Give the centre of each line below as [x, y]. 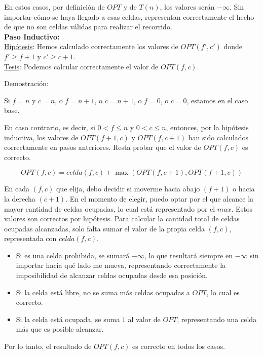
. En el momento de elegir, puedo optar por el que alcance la [160, 198]
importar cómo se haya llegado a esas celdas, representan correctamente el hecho [129, 16]
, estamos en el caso [217, 100]
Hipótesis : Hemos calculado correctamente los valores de [91, 46]
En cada [17, 189]
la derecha [20, 198]
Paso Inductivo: [32, 36]
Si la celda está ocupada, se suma [68, 319]
